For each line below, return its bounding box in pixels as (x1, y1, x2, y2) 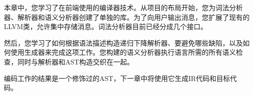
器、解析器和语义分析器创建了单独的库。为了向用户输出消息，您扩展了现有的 (4, 12, 250, 22)
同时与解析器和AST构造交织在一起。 (17, 56, 134, 66)
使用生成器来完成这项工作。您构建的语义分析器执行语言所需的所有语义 (10, 47, 236, 57)
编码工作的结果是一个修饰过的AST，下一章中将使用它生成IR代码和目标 (4, 73, 230, 83)
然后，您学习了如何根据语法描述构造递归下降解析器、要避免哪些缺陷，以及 (4, 37, 243, 47)
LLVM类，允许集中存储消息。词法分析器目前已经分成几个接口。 (4, 21, 208, 32)
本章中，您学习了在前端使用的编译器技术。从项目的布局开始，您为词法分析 (4, 2, 243, 12)
